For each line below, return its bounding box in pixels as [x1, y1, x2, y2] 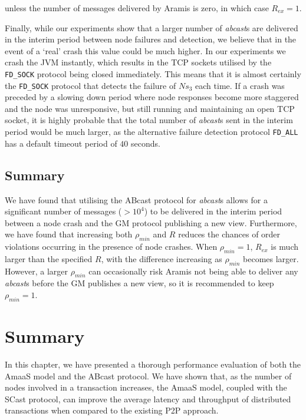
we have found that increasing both [5, 228, 133, 240]
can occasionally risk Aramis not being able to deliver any [88, 264, 298, 277]
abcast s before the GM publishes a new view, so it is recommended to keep [5, 277, 274, 289]
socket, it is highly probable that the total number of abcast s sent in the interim [5, 114, 293, 126]
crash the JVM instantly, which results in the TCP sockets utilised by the [5, 56, 272, 68]
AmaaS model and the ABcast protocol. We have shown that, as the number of [5, 369, 292, 382]
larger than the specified [5, 252, 93, 264]
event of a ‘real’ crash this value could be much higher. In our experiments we [5, 44, 286, 57]
